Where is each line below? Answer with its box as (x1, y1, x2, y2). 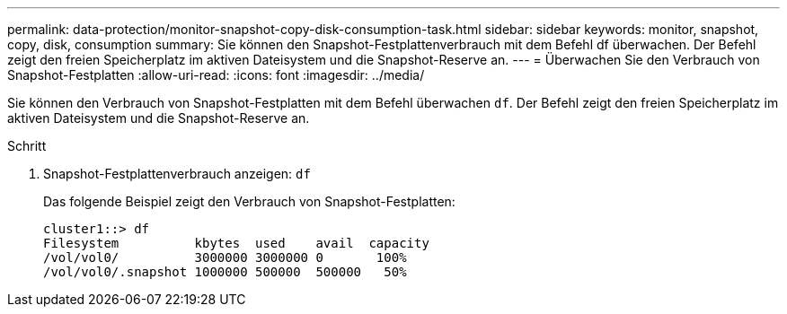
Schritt (7, 138, 47, 153)
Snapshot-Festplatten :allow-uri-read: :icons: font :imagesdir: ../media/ (7, 67, 425, 83)
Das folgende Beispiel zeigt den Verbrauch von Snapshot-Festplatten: (43, 194, 455, 209)
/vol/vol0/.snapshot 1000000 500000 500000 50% (43, 265, 407, 279)
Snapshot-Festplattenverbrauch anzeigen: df (43, 166, 311, 181)
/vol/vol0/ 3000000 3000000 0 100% (43, 250, 407, 265)
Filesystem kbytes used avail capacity (43, 236, 429, 250)
